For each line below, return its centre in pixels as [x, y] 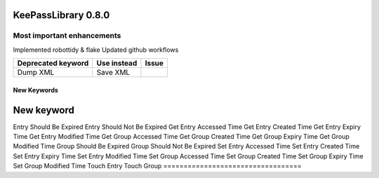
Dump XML [36, 72]
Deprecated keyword [53, 63]
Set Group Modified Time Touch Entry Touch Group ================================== [157, 166]
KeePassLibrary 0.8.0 [61, 15]
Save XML [113, 72]
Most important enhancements [67, 36]
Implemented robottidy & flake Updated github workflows [96, 50]
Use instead [117, 63]
